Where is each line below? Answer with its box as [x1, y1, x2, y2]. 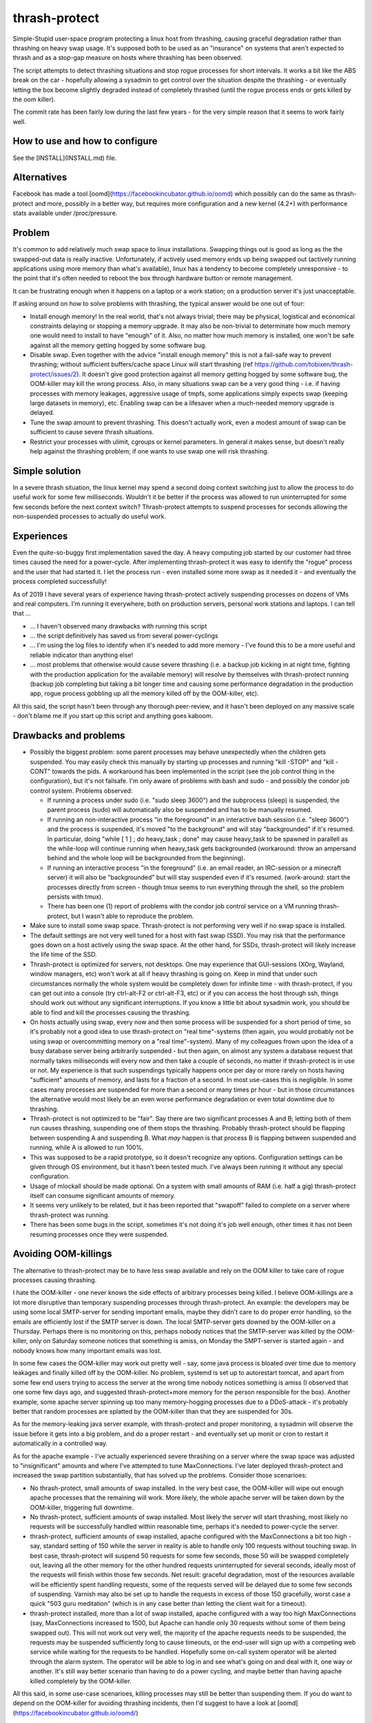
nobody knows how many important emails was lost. [12, 1346, 162, 1354]
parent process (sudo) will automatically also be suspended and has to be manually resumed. [47, 806, 313, 814]
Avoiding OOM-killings [12, 1248, 113, 1260]
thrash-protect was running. [30, 1210, 110, 1219]
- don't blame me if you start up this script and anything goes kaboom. [12, 712, 214, 720]
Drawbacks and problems [12, 730, 125, 742]
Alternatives [12, 172, 68, 183]
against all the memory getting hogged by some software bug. [30, 341, 207, 349]
